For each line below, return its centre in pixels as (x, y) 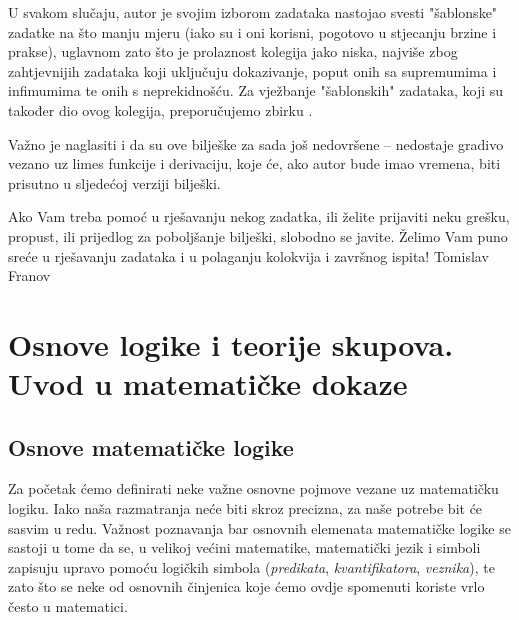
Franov (29, 275)
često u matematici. (68, 606)
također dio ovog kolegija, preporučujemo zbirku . (160, 109)
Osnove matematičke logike (151, 446)
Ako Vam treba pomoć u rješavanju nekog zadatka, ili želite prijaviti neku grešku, (259, 216)
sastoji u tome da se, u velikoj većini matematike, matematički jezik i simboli (244, 547)
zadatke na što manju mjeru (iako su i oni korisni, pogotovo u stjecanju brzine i (252, 31)
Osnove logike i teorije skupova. (231, 343)
